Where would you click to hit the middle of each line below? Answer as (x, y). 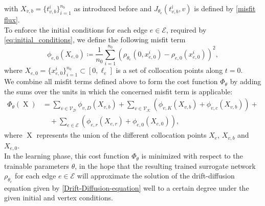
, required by (186, 29)
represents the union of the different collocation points (122, 135)
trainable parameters (37, 165)
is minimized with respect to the (192, 156)
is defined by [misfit (225, 8)
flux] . (12, 19)
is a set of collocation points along (169, 70)
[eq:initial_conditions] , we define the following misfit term (95, 40)
